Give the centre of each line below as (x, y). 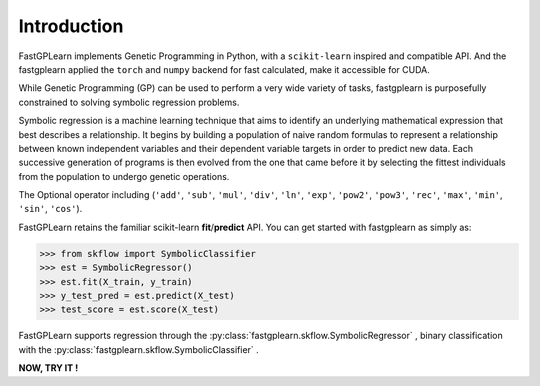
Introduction (71, 26)
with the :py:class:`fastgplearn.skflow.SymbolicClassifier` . (138, 349)
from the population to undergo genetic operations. (124, 176)
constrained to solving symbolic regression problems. (129, 102)
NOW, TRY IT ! (48, 368)
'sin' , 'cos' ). (50, 209)
